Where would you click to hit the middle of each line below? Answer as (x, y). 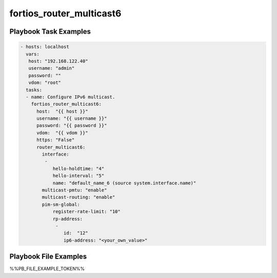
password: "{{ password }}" (72, 126)
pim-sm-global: (61, 204)
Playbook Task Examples (50, 31)
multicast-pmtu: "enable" (74, 190)
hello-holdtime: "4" (78, 168)
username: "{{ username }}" (72, 119)
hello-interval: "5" (78, 176)
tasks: (34, 90)
